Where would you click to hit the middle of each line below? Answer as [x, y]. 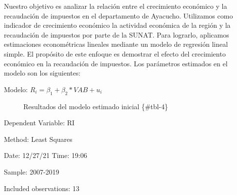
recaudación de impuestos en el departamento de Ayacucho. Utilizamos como [118, 15]
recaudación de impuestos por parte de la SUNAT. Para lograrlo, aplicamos [117, 34]
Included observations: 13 [42, 188]
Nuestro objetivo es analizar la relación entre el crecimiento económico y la [116, 6]
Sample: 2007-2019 [32, 171]
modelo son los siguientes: [42, 73]
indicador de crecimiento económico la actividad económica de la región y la [117, 25]
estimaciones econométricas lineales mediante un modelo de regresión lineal [116, 44]
